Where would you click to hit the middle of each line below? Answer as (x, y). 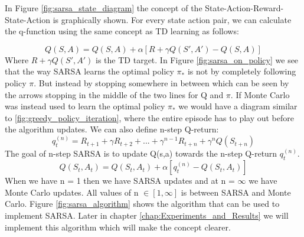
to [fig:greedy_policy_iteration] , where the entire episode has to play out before (149, 117)
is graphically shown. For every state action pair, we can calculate (172, 19)
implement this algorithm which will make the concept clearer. (118, 227)
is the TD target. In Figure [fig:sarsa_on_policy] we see (197, 59)
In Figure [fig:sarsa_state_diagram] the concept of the (104, 8)
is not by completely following (242, 71)
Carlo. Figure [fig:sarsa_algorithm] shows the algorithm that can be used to (142, 204)
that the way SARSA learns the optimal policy (89, 71)
